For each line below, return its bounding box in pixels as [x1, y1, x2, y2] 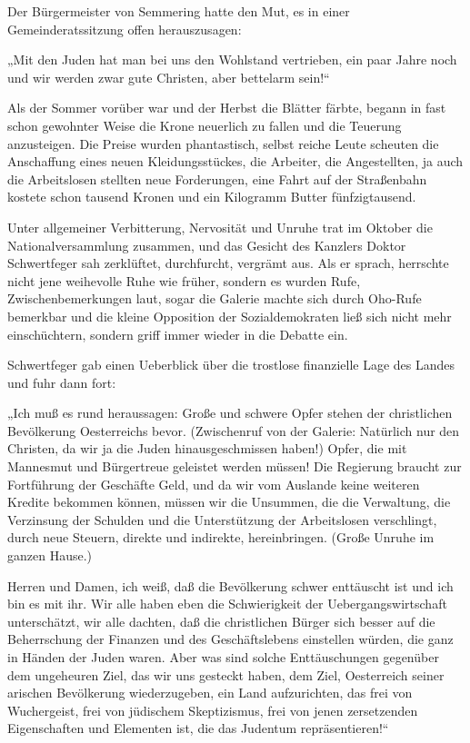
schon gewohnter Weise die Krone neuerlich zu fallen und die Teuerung [7, 115, 402, 134]
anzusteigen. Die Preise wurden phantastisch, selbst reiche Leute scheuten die [7, 134, 439, 153]
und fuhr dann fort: [7, 372, 116, 391]
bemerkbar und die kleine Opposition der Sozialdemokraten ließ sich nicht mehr [7, 306, 452, 325]
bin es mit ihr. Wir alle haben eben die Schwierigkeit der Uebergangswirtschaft [7, 594, 447, 613]
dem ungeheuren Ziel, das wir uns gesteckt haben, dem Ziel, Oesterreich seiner [7, 665, 445, 684]
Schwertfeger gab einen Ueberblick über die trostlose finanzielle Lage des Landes [7, 355, 455, 374]
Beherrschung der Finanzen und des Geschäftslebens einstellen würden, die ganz [7, 629, 454, 649]
